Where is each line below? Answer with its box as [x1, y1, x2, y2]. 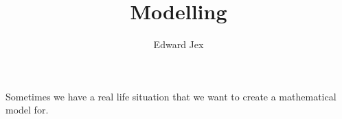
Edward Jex [153, 37, 204, 52]
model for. [5, 102, 49, 117]
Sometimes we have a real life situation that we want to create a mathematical [5, 89, 337, 103]
